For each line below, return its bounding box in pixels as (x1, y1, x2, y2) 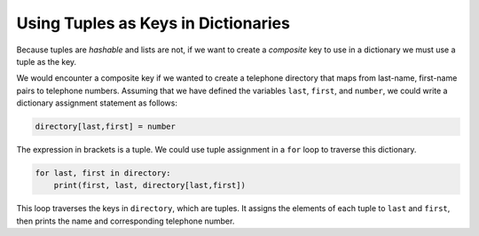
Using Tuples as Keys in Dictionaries (16, 13, 290, 33)
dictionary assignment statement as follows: (16, 98, 177, 108)
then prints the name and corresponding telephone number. (16, 216, 235, 226)
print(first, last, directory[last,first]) (53, 180, 246, 191)
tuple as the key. (16, 56, 77, 67)
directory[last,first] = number (35, 122, 177, 132)
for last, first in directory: (35, 169, 172, 178)
